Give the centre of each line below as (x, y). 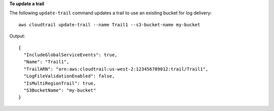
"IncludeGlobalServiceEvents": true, (71, 55)
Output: (17, 36)
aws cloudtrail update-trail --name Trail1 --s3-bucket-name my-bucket (109, 25)
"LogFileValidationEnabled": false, (69, 76)
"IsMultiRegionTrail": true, (60, 83)
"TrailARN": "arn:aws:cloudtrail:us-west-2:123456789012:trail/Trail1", (116, 69)
